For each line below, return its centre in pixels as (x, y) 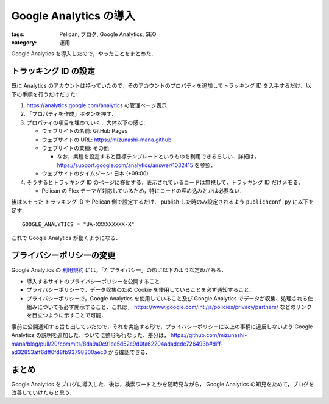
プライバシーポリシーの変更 (63, 256)
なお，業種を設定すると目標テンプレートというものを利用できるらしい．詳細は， (158, 157)
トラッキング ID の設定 (53, 71)
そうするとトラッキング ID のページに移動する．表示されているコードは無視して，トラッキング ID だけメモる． (165, 182)
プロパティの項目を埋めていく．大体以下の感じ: (86, 122)
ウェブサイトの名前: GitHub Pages (85, 131)
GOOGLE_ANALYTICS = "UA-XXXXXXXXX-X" (79, 225)
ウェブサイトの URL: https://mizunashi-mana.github (107, 140)
